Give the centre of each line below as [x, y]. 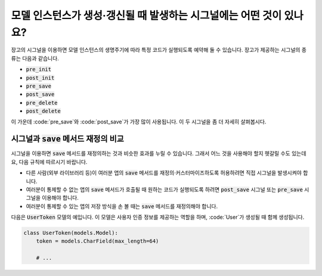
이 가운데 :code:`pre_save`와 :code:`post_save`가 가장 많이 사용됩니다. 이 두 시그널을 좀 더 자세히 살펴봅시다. [139, 122]
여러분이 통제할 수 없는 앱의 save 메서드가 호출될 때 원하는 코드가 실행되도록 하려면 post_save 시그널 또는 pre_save [165, 189]
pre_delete [42, 103]
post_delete [43, 111]
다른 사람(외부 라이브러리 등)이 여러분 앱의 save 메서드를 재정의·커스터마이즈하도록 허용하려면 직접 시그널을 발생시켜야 [164, 173]
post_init [40, 78]
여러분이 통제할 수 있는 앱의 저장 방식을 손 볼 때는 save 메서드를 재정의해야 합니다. [122, 206]
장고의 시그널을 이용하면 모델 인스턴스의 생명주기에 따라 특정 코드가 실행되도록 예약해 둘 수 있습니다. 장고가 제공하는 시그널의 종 [159, 50]
